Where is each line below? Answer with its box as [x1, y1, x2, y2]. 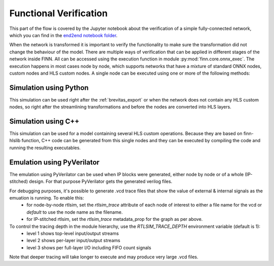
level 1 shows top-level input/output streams [26, 230, 119, 236]
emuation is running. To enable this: [9, 194, 84, 201]
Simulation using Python [9, 83, 89, 92]
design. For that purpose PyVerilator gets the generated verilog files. [28, 178, 173, 185]
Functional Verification [9, 8, 108, 19]
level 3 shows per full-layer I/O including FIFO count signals [26, 244, 152, 251]
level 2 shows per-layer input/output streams [26, 238, 120, 244]
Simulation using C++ [9, 117, 80, 125]
